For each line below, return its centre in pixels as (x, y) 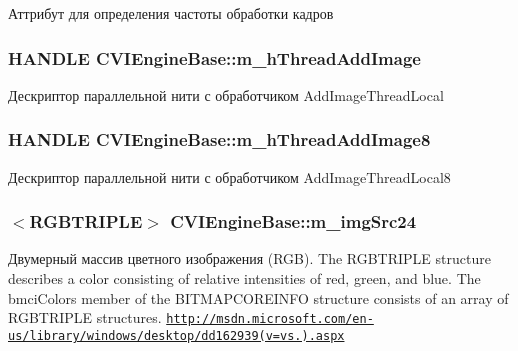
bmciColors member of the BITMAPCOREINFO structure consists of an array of (258, 297)
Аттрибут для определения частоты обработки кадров (171, 13)
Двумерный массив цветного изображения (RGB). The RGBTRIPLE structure (249, 258)
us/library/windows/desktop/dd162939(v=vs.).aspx (176, 335)
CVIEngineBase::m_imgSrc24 (293, 221)
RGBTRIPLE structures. (85, 317)
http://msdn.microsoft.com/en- (270, 319)
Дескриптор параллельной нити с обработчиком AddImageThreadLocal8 (229, 176)
